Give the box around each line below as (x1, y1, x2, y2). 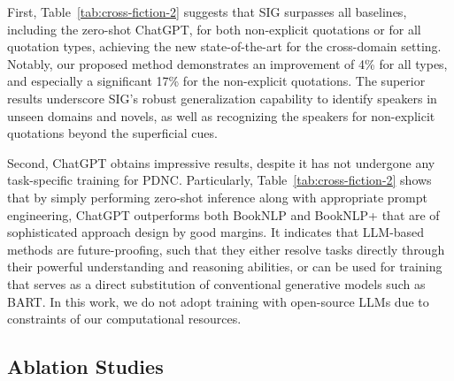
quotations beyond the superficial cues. (7, 124, 218, 142)
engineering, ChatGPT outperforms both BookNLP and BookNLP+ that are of (7, 205, 440, 224)
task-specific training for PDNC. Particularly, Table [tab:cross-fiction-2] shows (7, 171, 432, 189)
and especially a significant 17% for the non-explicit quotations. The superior (7, 72, 426, 90)
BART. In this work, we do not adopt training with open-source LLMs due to (7, 292, 429, 310)
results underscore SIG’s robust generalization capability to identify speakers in (7, 88, 437, 107)
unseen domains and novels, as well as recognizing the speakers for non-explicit (7, 106, 435, 125)
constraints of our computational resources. (7, 309, 242, 328)
